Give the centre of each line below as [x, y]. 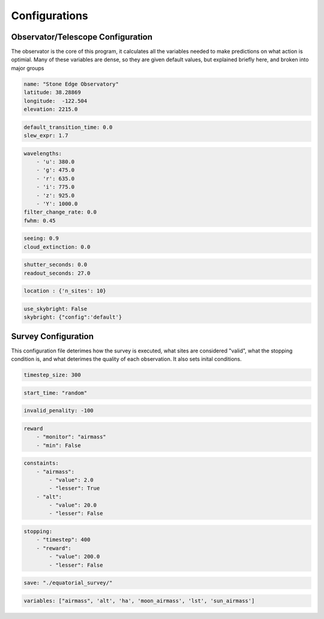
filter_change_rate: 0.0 [60, 212]
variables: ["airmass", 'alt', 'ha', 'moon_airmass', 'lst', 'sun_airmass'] [139, 601]
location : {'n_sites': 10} [65, 291]
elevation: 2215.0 [51, 109]
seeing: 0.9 [41, 238]
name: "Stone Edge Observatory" [71, 84]
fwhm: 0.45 [40, 220]
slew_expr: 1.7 [46, 135]
